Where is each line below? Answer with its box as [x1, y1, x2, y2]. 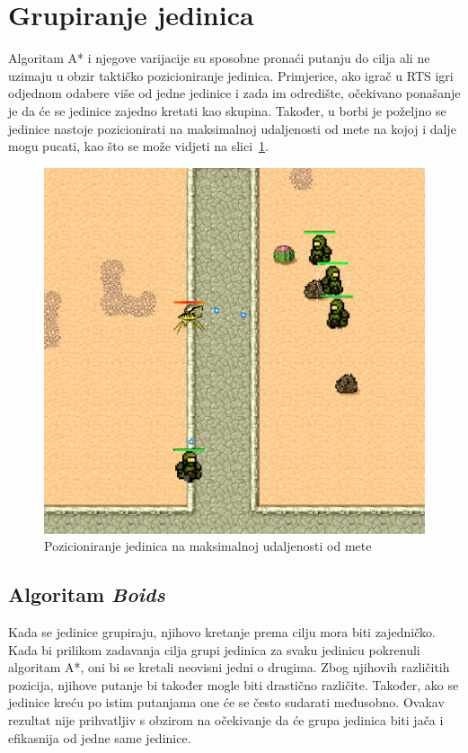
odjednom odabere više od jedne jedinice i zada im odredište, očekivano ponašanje [8, 84, 461, 102]
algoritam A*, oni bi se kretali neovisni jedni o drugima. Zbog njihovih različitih [8, 658, 450, 677]
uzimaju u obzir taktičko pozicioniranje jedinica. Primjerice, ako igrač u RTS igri [8, 66, 454, 84]
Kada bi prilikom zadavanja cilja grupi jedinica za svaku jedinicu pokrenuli [8, 640, 420, 659]
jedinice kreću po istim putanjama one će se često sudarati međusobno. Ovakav [8, 693, 445, 712]
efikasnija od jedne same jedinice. [8, 728, 191, 747]
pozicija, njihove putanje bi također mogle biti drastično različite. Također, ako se [8, 675, 459, 694]
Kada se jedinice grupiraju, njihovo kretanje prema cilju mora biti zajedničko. [8, 623, 436, 642]
